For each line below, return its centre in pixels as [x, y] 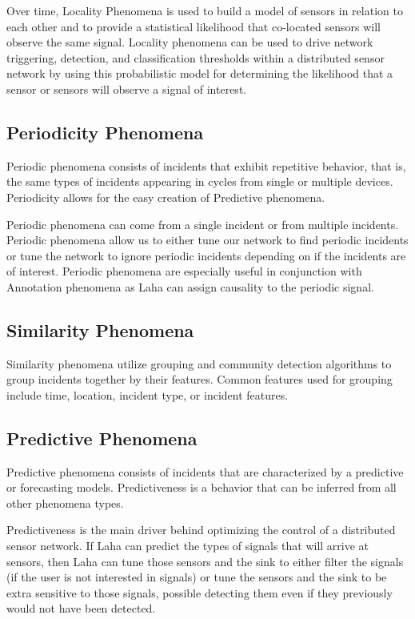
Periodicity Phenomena [105, 132]
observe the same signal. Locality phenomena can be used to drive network [190, 42]
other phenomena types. [65, 502]
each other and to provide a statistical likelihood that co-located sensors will [194, 26]
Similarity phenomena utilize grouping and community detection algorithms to [199, 363]
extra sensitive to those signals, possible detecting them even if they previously [200, 592]
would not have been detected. [81, 608]
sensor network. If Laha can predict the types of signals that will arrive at [188, 546]
